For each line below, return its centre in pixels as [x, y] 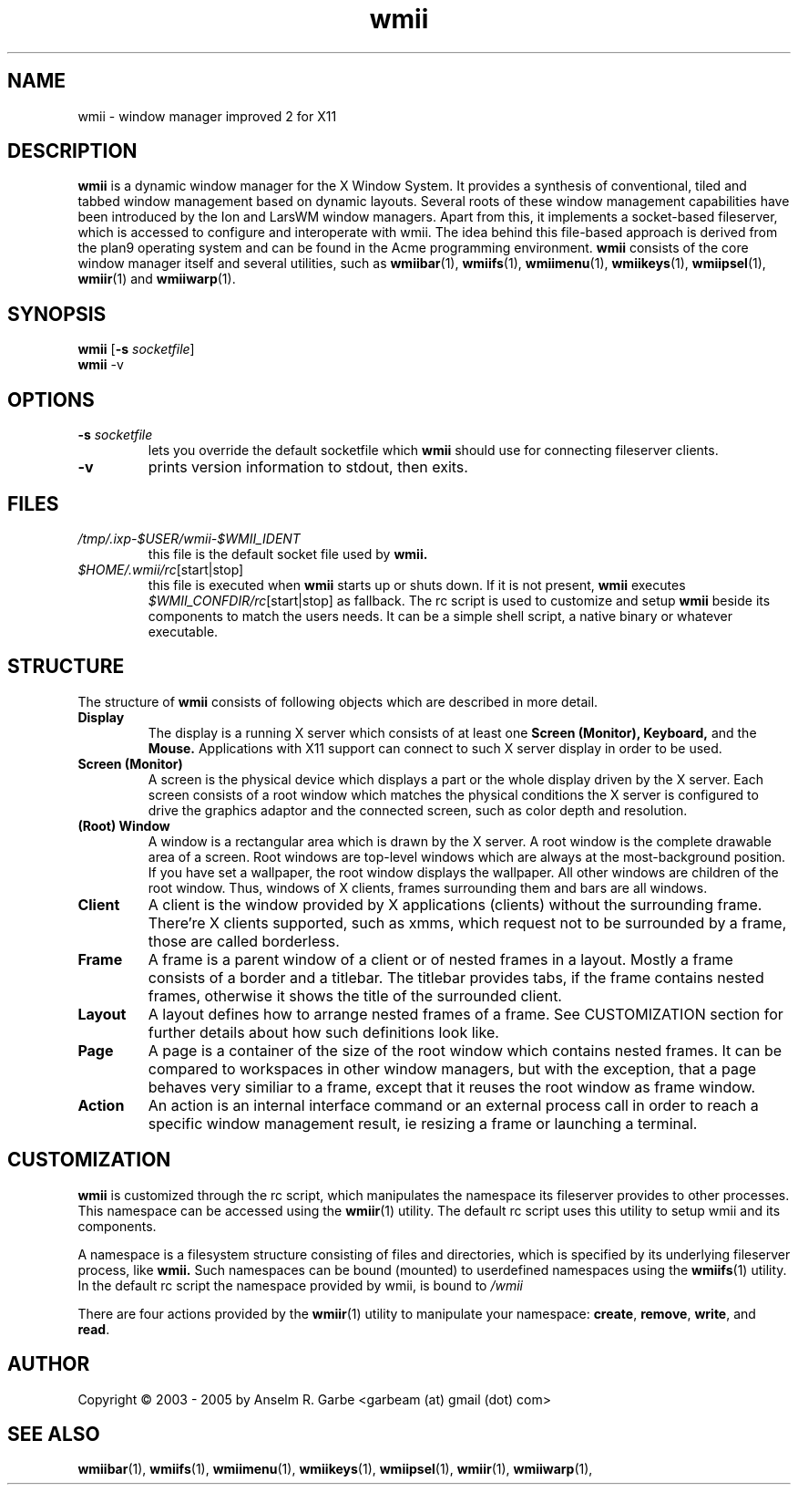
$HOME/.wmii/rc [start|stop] [161, 569]
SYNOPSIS [57, 314]
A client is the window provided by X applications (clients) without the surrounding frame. [455, 904]
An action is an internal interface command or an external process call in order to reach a [453, 1105]
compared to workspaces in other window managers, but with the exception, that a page [452, 1068]
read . [94, 1329]
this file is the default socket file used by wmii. [288, 554]
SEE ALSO [54, 1434]
